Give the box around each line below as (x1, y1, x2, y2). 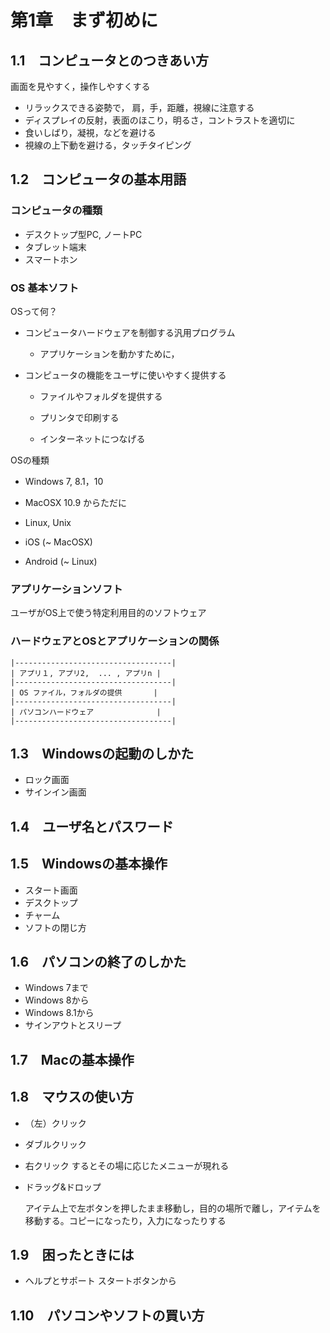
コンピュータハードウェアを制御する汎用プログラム (24, 326, 236, 338)
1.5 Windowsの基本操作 (10, 856, 168, 873)
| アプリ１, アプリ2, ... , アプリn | (10, 668, 162, 678)
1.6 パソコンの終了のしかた (10, 953, 187, 970)
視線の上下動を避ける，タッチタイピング (24, 139, 192, 151)
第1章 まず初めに (10, 9, 159, 32)
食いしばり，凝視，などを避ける (24, 127, 157, 138)
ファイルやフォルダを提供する (39, 390, 163, 402)
